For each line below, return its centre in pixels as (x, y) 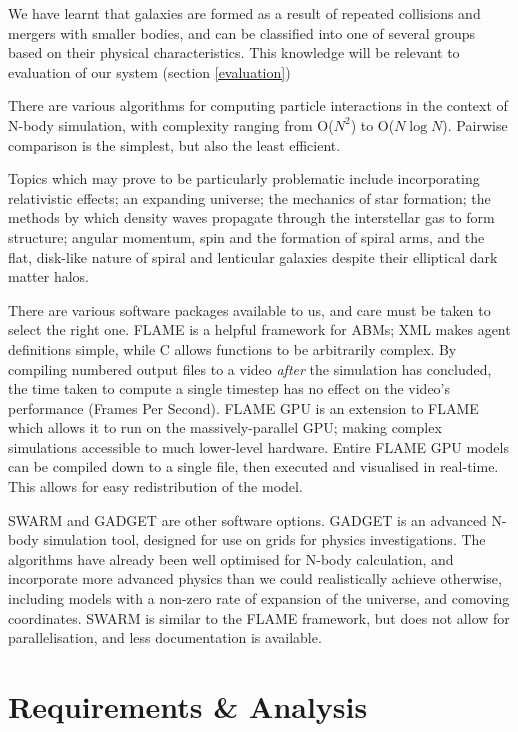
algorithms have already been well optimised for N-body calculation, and (231, 558)
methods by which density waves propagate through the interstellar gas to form (251, 217)
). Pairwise (475, 124)
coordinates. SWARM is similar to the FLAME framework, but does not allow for (259, 617)
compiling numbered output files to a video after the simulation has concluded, (250, 368)
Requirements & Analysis (188, 706)
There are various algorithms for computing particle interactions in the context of (258, 105)
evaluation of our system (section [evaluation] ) (149, 71)
